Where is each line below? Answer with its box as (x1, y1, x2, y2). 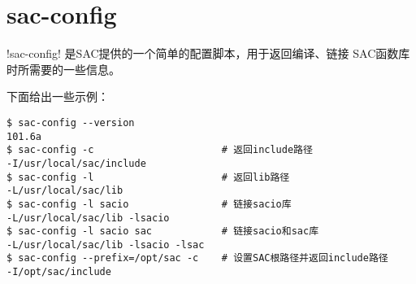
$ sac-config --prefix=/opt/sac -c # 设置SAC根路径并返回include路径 (6, 252, 388, 264)
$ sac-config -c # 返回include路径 (6, 144, 313, 156)
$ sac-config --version (6, 116, 135, 129)
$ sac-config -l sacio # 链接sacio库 (6, 198, 292, 210)
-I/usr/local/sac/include (6, 157, 146, 169)
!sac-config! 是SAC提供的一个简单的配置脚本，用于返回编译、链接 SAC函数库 (6, 45, 410, 62)
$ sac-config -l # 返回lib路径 (6, 171, 290, 183)
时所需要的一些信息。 (6, 60, 120, 77)
